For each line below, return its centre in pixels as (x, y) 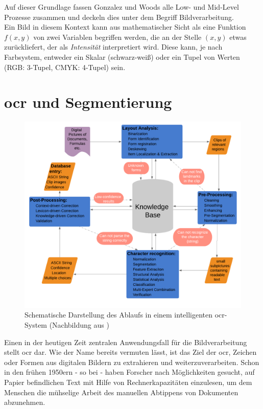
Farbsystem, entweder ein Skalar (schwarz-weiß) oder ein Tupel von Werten (122, 56)
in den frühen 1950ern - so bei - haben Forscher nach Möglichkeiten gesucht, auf (129, 372)
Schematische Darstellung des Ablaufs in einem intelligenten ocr (125, 315)
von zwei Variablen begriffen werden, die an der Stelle (117, 37)
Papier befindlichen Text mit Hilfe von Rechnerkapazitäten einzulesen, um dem (128, 382)
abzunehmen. (25, 402)
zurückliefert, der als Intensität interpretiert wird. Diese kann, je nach (113, 47)
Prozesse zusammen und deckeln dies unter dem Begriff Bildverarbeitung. (119, 17)
